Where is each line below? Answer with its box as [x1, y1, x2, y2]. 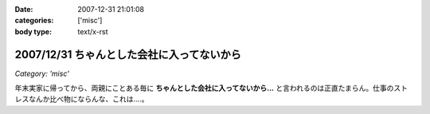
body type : [14, 26, 52, 36]
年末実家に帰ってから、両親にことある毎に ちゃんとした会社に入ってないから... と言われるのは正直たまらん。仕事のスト [14, 84, 408, 93]
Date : [14, 5, 33, 14]
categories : [14, 16, 54, 26]
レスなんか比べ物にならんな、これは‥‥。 [14, 94, 149, 104]
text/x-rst [77, 26, 108, 36]
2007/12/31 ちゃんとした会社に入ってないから [14, 48, 242, 61]
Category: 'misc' [14, 69, 69, 78]
